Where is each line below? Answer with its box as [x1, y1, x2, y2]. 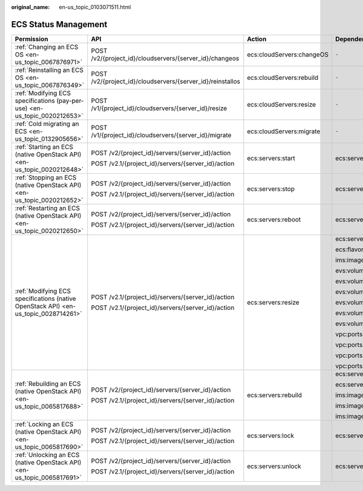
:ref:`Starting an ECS [15, 142, 74, 151]
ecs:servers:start [247, 154, 296, 162]
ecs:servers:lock [247, 431, 295, 440]
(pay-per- [56, 96, 84, 105]
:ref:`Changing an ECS [15, 42, 79, 51]
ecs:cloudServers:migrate [247, 127, 321, 136]
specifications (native [15, 294, 76, 303]
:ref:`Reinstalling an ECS [15, 65, 84, 74]
